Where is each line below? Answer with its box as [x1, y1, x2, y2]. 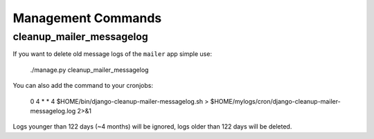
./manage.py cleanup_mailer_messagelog [30, 66, 149, 74]
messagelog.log [30, 106, 76, 115]
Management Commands [12, 10, 162, 26]
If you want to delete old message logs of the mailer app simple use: [12, 50, 213, 58]
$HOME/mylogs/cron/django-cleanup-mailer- [210, 97, 341, 105]
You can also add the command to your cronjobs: [12, 82, 154, 90]
